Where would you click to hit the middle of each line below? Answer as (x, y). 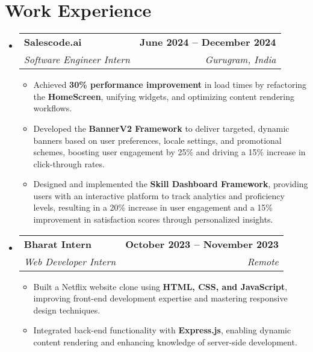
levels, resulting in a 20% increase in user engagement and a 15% (153, 207)
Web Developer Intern (70, 261)
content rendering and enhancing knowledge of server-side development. (165, 342)
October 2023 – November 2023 (202, 244)
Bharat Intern (57, 244)
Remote (263, 261)
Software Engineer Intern (77, 60)
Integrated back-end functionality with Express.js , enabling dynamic (162, 330)
